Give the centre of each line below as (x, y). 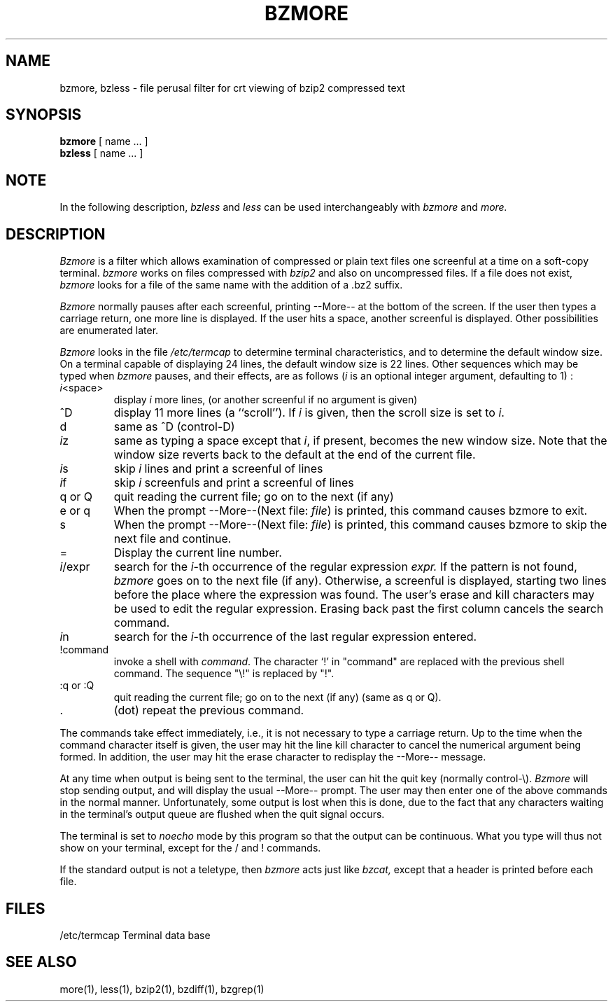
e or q (75, 511)
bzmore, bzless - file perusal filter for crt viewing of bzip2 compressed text (232, 88)
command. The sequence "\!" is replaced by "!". (224, 674)
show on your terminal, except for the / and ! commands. (190, 848)
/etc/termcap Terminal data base (135, 935)
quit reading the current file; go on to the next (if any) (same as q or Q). (277, 697)
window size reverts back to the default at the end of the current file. (295, 455)
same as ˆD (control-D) (174, 427)
